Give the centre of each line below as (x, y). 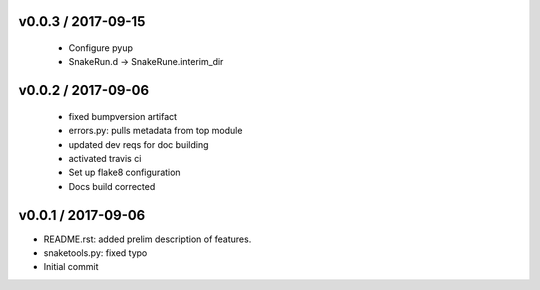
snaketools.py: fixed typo (95, 253)
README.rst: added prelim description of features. (147, 239)
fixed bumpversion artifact (123, 116)
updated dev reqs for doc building (138, 144)
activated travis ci (105, 158)
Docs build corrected (112, 186)
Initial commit (71, 267)
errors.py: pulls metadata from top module (155, 131)
